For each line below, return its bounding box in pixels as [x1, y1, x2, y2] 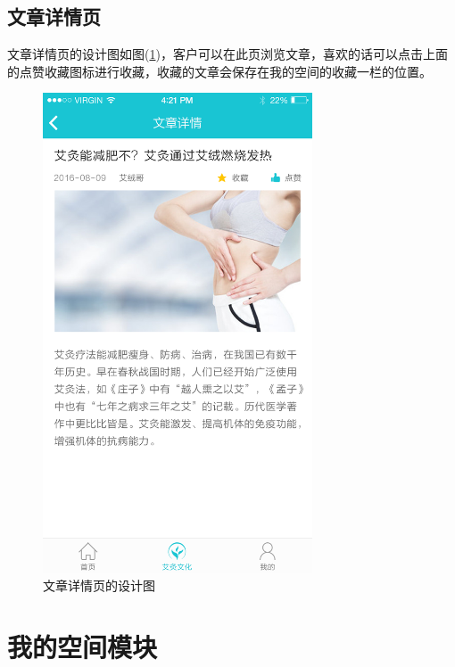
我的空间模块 [7, 629, 158, 665]
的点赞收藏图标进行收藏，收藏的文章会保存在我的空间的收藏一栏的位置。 [7, 62, 432, 80]
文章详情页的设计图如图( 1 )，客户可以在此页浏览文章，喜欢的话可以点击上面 [7, 45, 448, 63]
